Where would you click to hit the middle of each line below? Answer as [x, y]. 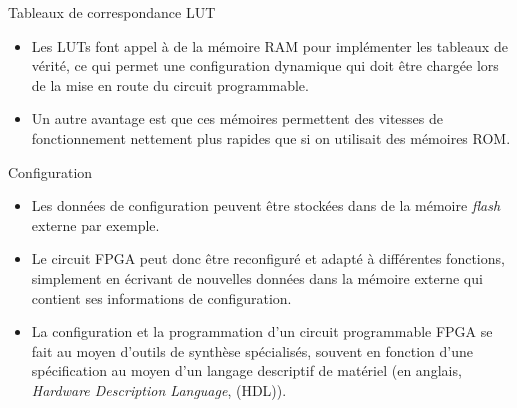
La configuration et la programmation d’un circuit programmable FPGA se [262, 331]
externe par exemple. [95, 224]
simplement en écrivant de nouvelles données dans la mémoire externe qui [257, 277]
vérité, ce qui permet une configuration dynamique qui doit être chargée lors [265, 65]
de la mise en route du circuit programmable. [170, 84]
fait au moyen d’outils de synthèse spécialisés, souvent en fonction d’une [252, 350]
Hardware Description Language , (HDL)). [159, 389]
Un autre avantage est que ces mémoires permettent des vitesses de [237, 118]
